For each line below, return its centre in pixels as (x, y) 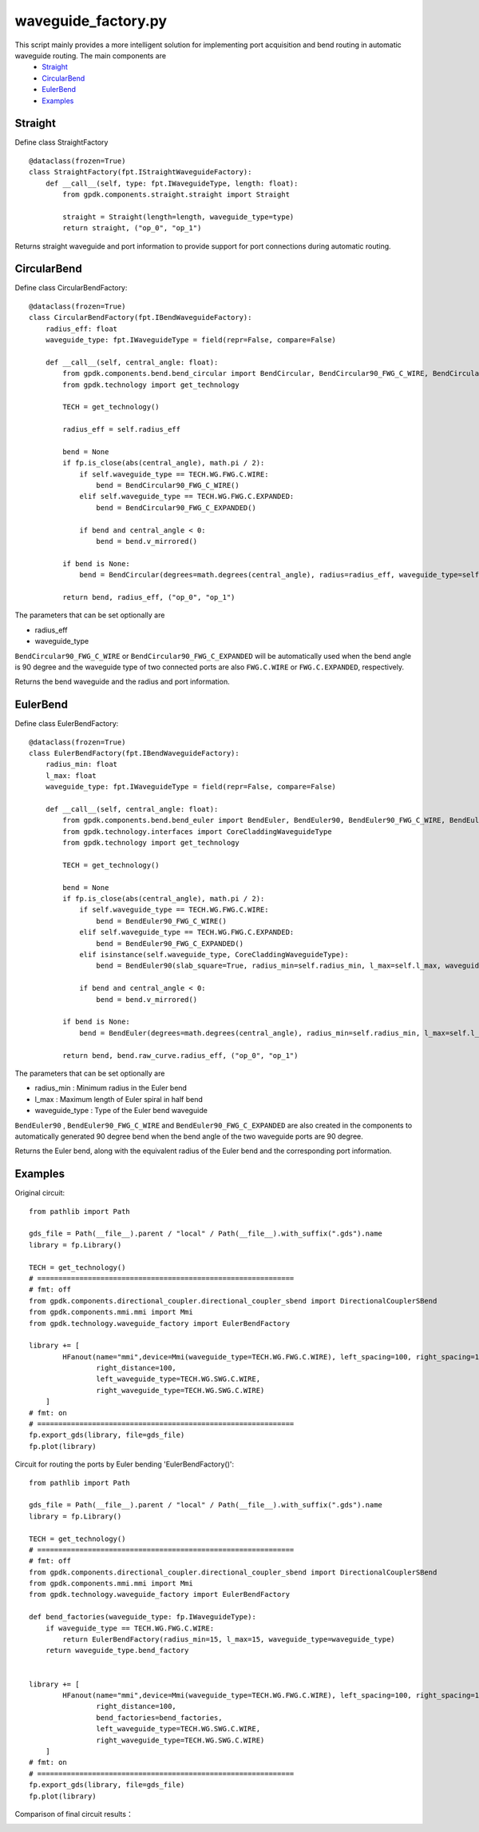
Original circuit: (40, 1193)
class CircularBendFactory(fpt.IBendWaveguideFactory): (141, 317)
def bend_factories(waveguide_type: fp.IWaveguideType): (143, 1617)
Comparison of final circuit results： (74, 1814)
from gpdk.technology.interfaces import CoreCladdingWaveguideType (197, 831)
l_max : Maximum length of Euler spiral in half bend (119, 1099)
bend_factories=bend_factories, (159, 1718)
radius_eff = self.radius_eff (122, 429)
